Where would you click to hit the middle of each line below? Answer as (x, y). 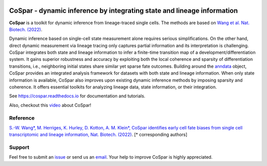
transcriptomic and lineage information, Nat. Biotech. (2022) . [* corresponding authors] (98, 135)
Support (19, 147)
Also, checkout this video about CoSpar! (50, 105)
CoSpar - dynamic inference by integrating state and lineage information (124, 11)
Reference (22, 118)
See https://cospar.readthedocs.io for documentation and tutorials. (77, 96)
